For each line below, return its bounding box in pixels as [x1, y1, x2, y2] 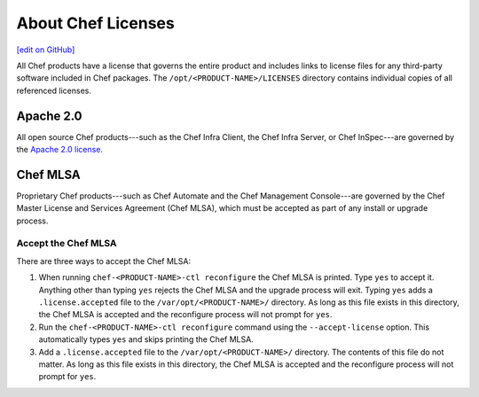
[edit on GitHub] [16, 44, 75, 55]
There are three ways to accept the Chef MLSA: [16, 255, 191, 266]
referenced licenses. [16, 85, 92, 96]
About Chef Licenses [16, 13, 175, 33]
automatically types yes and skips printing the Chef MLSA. [38, 334, 255, 345]
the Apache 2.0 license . [16, 144, 104, 155]
